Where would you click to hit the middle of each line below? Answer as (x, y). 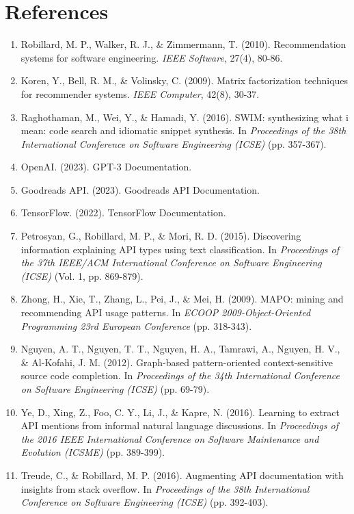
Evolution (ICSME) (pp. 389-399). (93, 452)
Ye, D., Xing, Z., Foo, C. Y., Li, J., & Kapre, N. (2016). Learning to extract (180, 412)
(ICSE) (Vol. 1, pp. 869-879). (82, 275)
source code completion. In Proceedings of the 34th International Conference (180, 375)
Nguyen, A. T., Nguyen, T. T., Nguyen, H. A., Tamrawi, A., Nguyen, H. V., (180, 349)
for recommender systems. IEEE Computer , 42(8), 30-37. (140, 93)
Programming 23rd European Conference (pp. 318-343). (136, 325)
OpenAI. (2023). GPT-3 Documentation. (106, 167)
